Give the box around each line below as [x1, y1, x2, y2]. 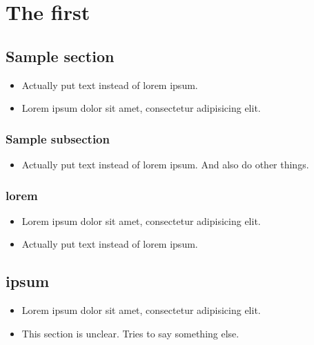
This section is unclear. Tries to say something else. [21, 326, 239, 340]
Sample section [6, 45, 115, 66]
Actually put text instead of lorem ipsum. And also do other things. [21, 157, 309, 171]
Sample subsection [6, 130, 110, 147]
